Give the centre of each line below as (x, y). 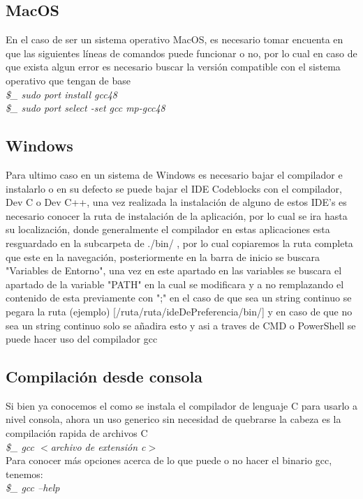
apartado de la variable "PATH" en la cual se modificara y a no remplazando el (175, 284)
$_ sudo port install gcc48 (62, 94)
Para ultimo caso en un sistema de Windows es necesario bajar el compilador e (174, 174)
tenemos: (24, 474)
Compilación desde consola (104, 377)
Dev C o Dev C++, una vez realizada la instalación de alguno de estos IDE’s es (176, 202)
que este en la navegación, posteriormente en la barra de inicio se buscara (163, 256)
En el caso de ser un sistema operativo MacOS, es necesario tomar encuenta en (175, 39)
